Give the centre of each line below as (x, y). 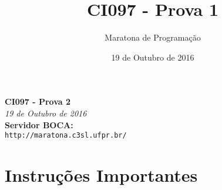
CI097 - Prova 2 (38, 101)
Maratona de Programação (153, 37)
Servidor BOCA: (39, 124)
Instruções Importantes (101, 174)
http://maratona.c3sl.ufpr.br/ (66, 136)
